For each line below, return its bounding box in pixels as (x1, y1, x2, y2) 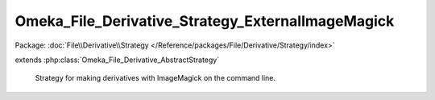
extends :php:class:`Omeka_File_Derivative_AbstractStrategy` (14, 55, 220, 65)
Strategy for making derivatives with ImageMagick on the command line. (35, 73, 276, 83)
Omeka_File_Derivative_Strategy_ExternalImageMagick (14, 12, 395, 30)
